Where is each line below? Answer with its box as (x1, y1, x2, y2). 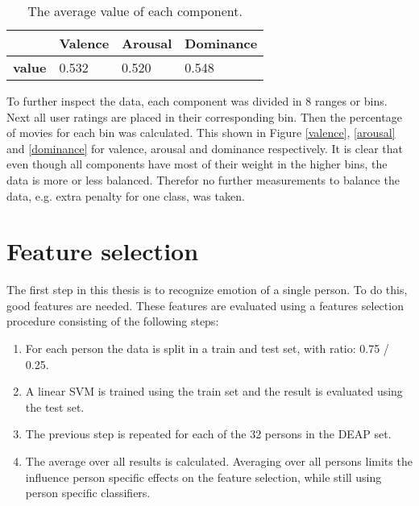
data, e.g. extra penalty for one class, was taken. (6, 187, 245, 204)
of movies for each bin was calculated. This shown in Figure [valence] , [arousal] (6, 124, 396, 141)
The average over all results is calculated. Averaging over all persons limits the (25, 453, 413, 470)
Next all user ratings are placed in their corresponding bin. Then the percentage (6, 108, 402, 125)
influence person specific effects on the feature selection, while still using (25, 468, 382, 485)
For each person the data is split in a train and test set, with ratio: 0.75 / (25, 340, 389, 357)
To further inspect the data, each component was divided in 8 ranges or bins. (6, 93, 388, 109)
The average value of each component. (27, 2, 243, 20)
